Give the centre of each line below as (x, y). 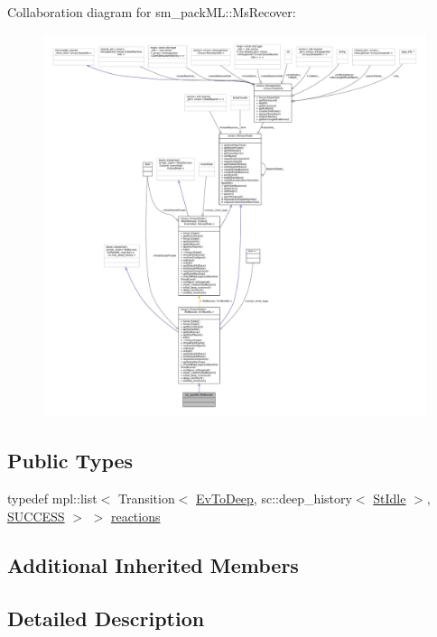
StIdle (390, 499)
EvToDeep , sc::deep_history (274, 499)
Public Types (70, 461)
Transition (146, 499)
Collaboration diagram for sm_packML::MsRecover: (152, 12)
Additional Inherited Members (153, 564)
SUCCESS (36, 516)
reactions (135, 516)
